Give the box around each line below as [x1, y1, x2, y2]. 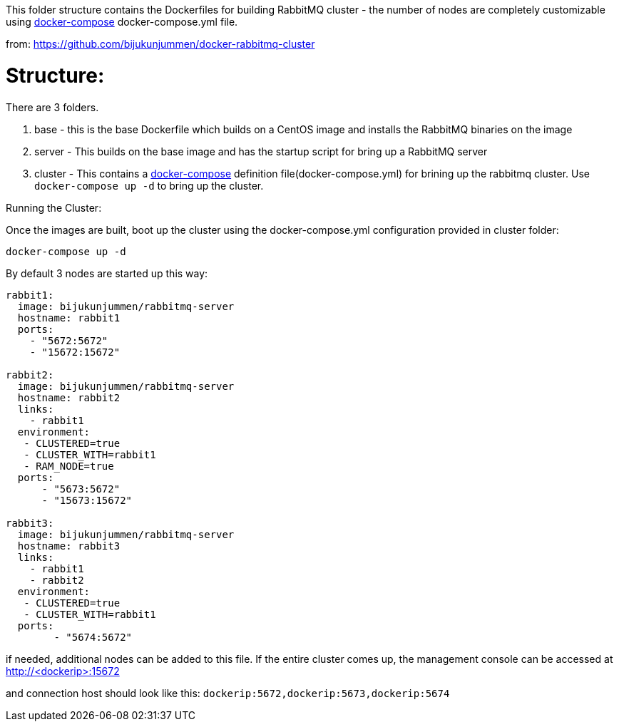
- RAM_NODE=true [24, 460, 114, 472]
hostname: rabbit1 [17, 311, 121, 324]
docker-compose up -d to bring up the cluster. [34, 179, 264, 192]
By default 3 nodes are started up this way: [6, 267, 208, 279]
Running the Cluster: [6, 201, 102, 214]
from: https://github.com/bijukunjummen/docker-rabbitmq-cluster [6, 38, 315, 50]
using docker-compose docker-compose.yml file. [6, 16, 238, 28]
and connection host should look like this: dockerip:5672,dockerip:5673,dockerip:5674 [6, 686, 450, 699]
